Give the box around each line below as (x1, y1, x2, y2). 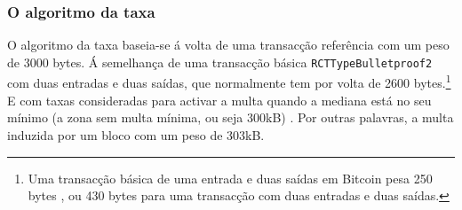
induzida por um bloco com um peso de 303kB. (7, 125, 265, 144)
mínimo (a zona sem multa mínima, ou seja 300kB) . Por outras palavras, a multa (7, 108, 454, 127)
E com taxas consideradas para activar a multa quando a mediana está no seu (7, 90, 432, 109)
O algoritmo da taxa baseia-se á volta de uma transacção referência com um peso (7, 35, 450, 54)
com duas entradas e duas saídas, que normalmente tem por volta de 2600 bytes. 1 (7, 71, 451, 92)
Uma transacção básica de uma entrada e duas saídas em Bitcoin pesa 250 (28, 168, 433, 187)
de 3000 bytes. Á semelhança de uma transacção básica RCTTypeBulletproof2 (7, 52, 433, 71)
